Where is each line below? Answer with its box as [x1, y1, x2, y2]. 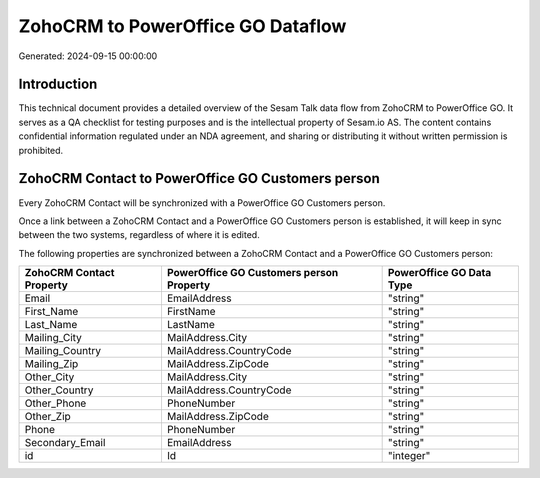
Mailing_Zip [24, 357, 79, 371]
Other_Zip [24, 410, 72, 424]
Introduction [18, 76, 98, 93]
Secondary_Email [24, 436, 106, 450]
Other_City [24, 370, 75, 384]
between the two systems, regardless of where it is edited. [18, 229, 260, 241]
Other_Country [24, 383, 94, 397]
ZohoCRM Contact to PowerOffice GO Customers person [18, 170, 380, 187]
